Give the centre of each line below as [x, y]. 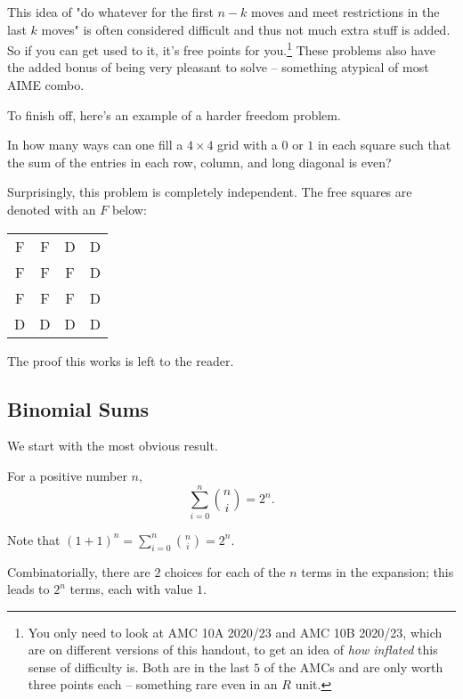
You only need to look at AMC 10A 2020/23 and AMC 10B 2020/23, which [235, 632]
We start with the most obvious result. [113, 446]
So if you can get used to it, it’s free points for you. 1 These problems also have [221, 49]
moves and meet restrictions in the [345, 12]
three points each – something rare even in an [153, 684]
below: [129, 209]
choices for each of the [225, 571]
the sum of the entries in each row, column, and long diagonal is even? [199, 162]
